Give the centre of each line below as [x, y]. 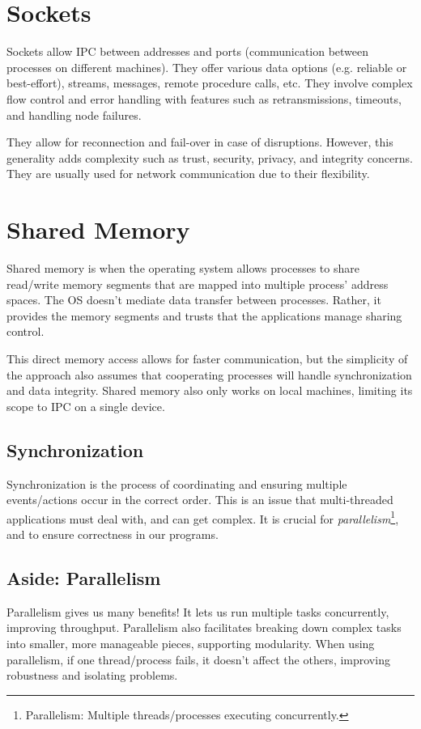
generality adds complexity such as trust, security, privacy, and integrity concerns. [210, 157]
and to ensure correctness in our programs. [113, 534]
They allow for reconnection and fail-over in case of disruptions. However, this [200, 142]
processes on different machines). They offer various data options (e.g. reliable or [207, 67]
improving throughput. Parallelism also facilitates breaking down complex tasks [204, 627]
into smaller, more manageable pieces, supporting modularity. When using [191, 643]
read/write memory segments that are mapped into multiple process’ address [198, 284]
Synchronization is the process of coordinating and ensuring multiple [177, 483]
